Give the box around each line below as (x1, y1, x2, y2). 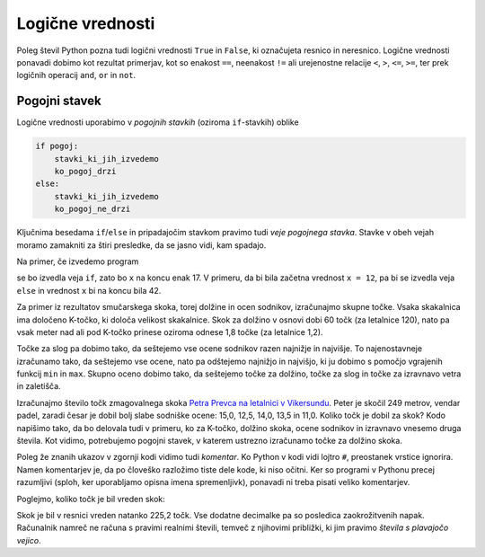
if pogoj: (35, 141, 79, 152)
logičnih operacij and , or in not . (16, 70, 137, 81)
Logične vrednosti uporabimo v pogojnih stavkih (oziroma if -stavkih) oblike (16, 117, 300, 128)
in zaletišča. (16, 381, 62, 392)
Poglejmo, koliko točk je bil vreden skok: (16, 493, 165, 504)
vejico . (16, 535, 41, 545)
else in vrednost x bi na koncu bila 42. (16, 285, 162, 296)
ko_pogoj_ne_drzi (54, 204, 131, 215)
